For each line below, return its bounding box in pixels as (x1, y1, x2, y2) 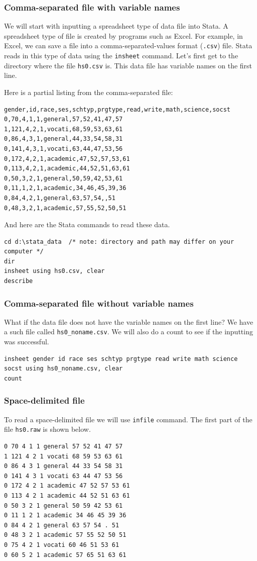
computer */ (4, 248, 44, 255)
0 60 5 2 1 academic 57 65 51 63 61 (4, 551, 126, 558)
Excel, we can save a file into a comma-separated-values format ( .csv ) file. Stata (4, 40, 252, 51)
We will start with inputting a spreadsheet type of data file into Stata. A (4, 21, 228, 31)
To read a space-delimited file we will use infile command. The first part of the (4, 414, 252, 424)
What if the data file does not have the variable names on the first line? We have (4, 316, 253, 327)
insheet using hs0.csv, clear (4, 267, 105, 275)
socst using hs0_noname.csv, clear (4, 365, 123, 372)
